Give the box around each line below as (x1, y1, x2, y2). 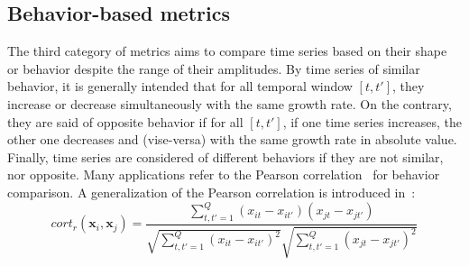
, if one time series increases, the (282, 112, 462, 131)
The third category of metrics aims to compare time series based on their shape (7, 41, 447, 60)
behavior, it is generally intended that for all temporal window (7, 77, 353, 96)
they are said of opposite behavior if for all (7, 112, 244, 131)
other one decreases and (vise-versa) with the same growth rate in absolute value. (7, 130, 457, 149)
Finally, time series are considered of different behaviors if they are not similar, (7, 147, 444, 166)
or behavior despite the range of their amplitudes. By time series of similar (7, 59, 420, 78)
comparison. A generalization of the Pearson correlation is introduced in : (7, 182, 416, 201)
